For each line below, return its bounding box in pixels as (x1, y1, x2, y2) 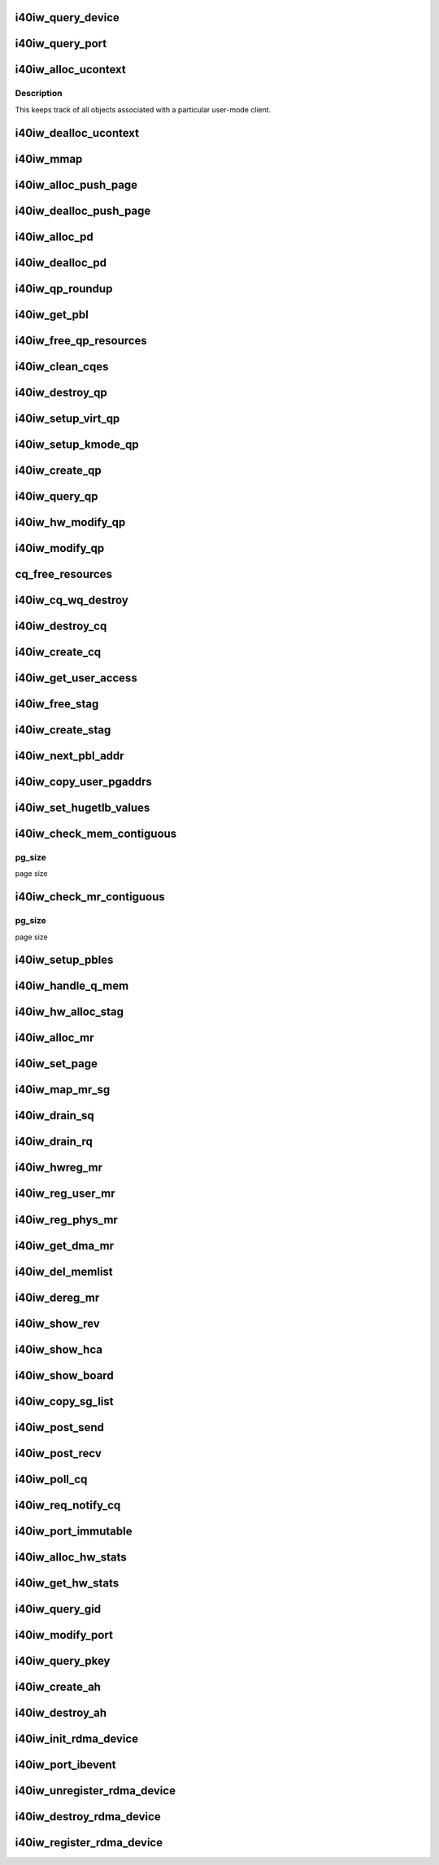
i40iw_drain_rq (15, 1135, 93, 1149)
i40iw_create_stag (15, 723, 111, 737)
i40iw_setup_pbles (15, 953, 114, 967)
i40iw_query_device (15, 11, 120, 24)
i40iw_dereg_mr (15, 1290, 100, 1304)
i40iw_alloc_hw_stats (15, 1550, 128, 1564)
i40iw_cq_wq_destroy (15, 593, 129, 606)
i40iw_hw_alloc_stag (15, 1005, 124, 1019)
